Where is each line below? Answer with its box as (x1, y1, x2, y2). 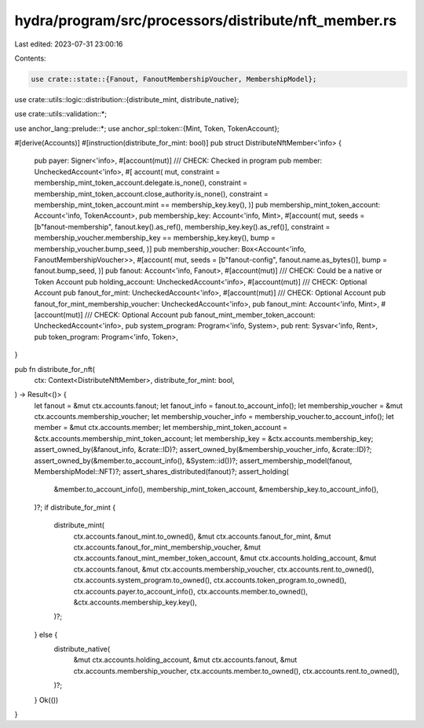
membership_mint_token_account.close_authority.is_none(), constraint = (34, 189, 269, 198)
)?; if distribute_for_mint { (34, 502, 116, 512)
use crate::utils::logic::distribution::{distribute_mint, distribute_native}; (14, 94, 239, 104)
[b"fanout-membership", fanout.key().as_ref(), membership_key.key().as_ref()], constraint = (34, 222, 331, 231)
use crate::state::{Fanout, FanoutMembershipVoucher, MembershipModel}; (31, 75, 317, 83)
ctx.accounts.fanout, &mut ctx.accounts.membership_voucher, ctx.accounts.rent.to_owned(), (73, 564, 375, 574)
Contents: (14, 53, 46, 63)
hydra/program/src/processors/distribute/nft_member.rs (14, 12, 397, 29)
